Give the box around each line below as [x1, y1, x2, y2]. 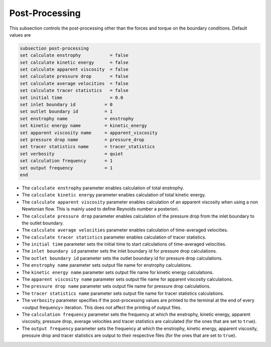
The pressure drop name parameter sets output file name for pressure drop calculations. [22, 283, 211, 289]
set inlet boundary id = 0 [20, 102, 113, 107]
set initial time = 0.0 [20, 94, 123, 100]
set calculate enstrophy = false [20, 53, 129, 58]
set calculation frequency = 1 [20, 158, 113, 164]
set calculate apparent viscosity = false [20, 67, 129, 72]
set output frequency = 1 [20, 165, 113, 171]
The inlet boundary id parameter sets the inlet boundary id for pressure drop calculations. [22, 248, 217, 254]
